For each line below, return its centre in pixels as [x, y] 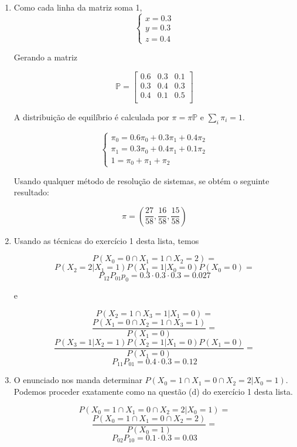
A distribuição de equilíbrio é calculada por [91, 116]
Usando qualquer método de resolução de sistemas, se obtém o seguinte [141, 180]
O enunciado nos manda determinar [78, 380]
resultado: [31, 192]
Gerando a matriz [46, 57]
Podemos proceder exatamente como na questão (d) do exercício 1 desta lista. [153, 392]
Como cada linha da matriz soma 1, [78, 7]
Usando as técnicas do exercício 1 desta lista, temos [106, 240]
